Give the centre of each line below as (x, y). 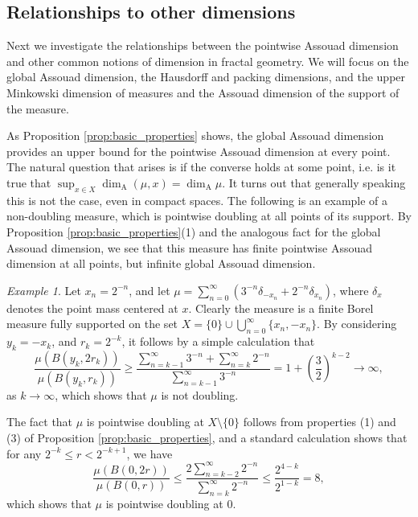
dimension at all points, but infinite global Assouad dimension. (161, 263)
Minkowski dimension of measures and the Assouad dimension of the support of (203, 92)
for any (24, 453)
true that (29, 182)
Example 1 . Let (44, 290)
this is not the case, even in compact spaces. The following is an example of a (197, 200)
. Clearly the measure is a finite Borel (281, 308)
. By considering (357, 324)
